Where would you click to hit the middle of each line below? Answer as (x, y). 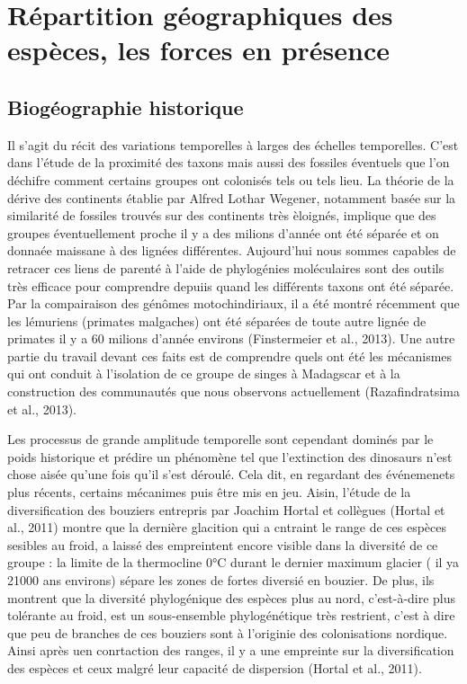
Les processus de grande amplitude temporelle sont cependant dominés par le (220, 439)
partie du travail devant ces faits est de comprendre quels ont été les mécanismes (230, 355)
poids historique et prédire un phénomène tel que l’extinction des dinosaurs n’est (230, 456)
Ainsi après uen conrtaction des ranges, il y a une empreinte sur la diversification (231, 650)
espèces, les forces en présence (198, 50)
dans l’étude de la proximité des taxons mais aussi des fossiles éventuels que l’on (229, 162)
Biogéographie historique (126, 107)
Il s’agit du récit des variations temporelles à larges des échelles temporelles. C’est (233, 144)
